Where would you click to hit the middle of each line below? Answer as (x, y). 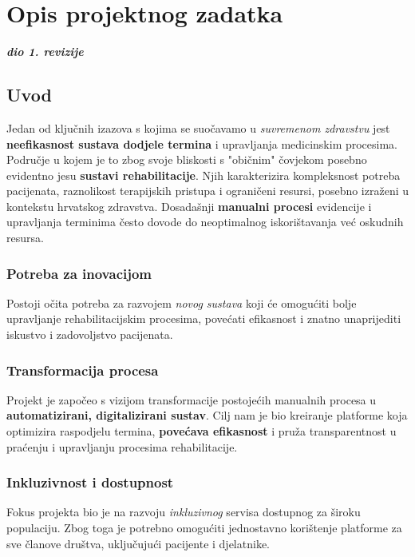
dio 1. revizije (45, 52)
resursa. (25, 238)
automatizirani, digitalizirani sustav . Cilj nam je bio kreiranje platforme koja (207, 415)
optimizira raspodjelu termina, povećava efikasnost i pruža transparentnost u (202, 431)
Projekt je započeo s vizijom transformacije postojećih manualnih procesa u (192, 399)
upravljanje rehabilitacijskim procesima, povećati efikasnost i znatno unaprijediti (204, 318)
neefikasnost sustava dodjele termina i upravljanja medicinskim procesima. (202, 143)
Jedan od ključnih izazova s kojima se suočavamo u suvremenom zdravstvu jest (198, 127)
